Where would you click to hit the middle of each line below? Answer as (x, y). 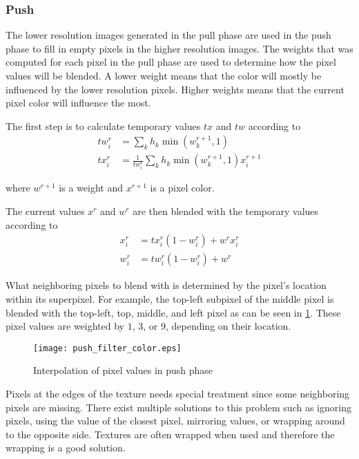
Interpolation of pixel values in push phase (123, 370)
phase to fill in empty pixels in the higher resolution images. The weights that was (179, 48)
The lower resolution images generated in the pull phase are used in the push (168, 35)
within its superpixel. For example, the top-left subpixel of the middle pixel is (170, 298)
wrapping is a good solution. (66, 448)
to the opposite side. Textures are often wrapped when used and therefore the (170, 434)
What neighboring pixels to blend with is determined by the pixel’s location (166, 285)
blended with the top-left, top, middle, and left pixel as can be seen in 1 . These (173, 312)
